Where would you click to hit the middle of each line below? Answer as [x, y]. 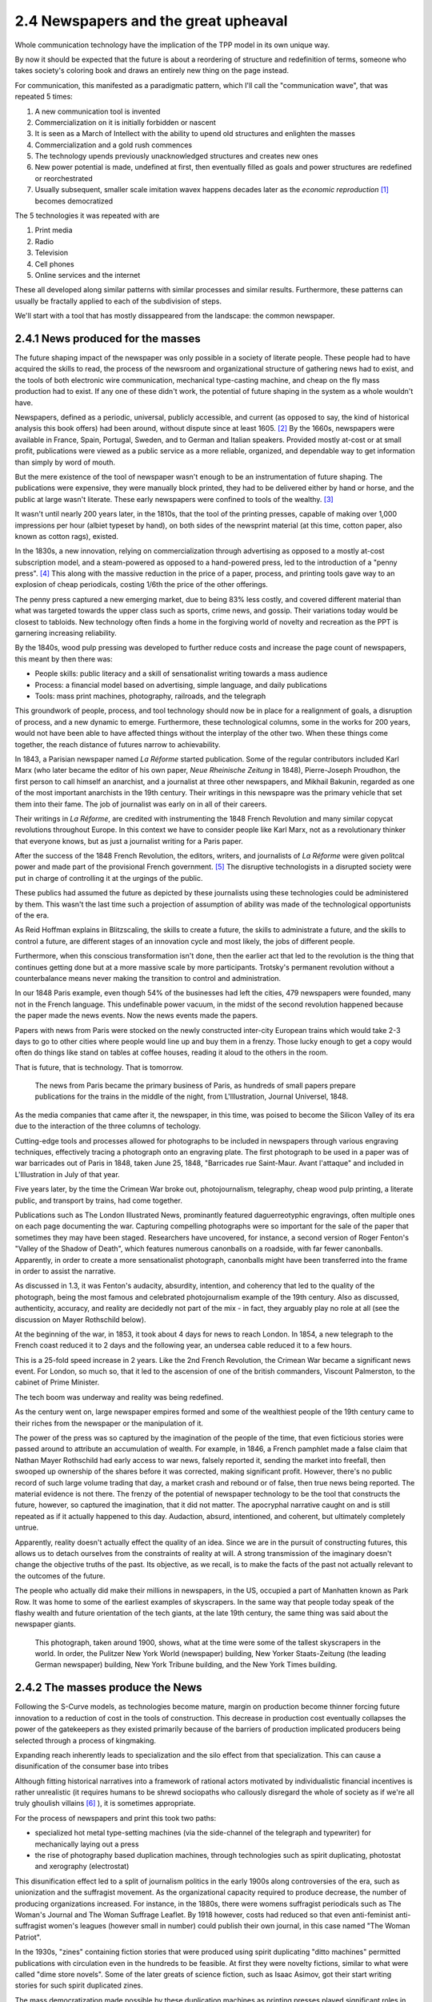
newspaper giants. [45, 1624]
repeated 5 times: [44, 97]
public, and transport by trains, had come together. [99, 1200]
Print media [54, 230]
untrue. [27, 1528]
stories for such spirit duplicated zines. [79, 1985]
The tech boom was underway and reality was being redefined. [119, 1397]
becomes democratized [74, 201]
